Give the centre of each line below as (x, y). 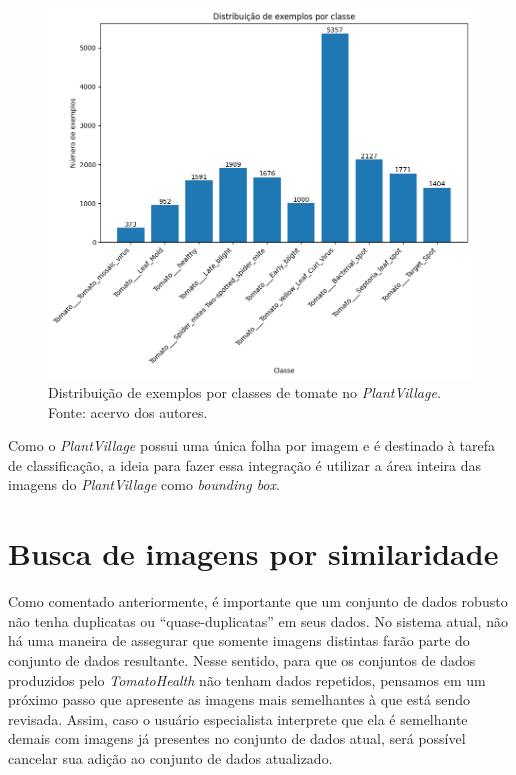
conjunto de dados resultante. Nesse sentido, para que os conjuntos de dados (242, 659)
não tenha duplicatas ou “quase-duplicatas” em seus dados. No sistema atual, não (258, 620)
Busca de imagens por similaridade (253, 553)
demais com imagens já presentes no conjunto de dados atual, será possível (237, 738)
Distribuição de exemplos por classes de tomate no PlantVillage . (244, 392)
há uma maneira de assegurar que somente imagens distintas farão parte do (239, 640)
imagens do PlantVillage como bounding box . (144, 484)
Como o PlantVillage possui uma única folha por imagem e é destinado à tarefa (251, 445)
